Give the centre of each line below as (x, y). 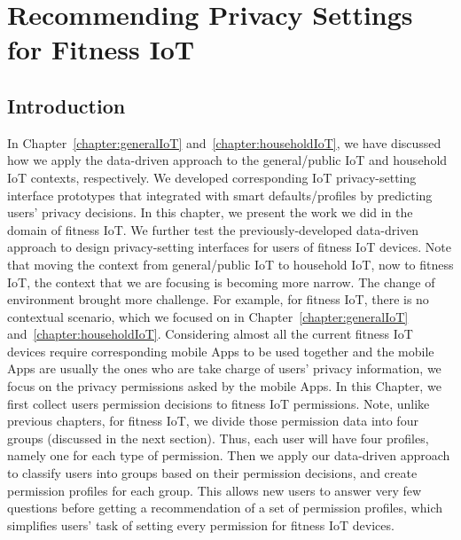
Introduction (66, 105)
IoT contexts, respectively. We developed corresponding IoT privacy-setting (212, 177)
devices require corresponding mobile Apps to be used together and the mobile (221, 351)
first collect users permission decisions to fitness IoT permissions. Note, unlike (219, 403)
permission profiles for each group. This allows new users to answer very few (215, 490)
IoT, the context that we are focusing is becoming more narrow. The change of (221, 282)
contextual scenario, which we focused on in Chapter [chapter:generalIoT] (208, 316)
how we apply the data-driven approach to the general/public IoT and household (227, 160)
